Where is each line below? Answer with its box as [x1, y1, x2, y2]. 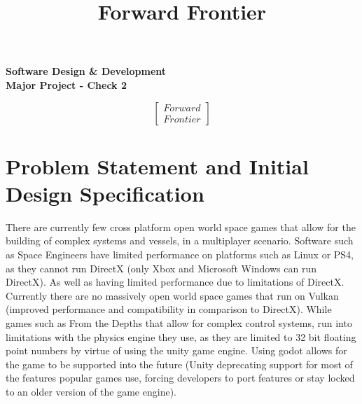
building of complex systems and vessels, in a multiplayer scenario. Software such [6, 233, 354, 248]
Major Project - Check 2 [6, 77, 127, 92]
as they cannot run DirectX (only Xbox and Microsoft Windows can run [6, 260, 316, 275]
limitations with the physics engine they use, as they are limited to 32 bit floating [6, 329, 356, 344]
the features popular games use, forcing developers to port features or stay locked [6, 370, 355, 385]
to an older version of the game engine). [6, 384, 176, 398]
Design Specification [6, 179, 204, 207]
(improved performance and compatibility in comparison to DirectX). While [6, 302, 332, 316]
